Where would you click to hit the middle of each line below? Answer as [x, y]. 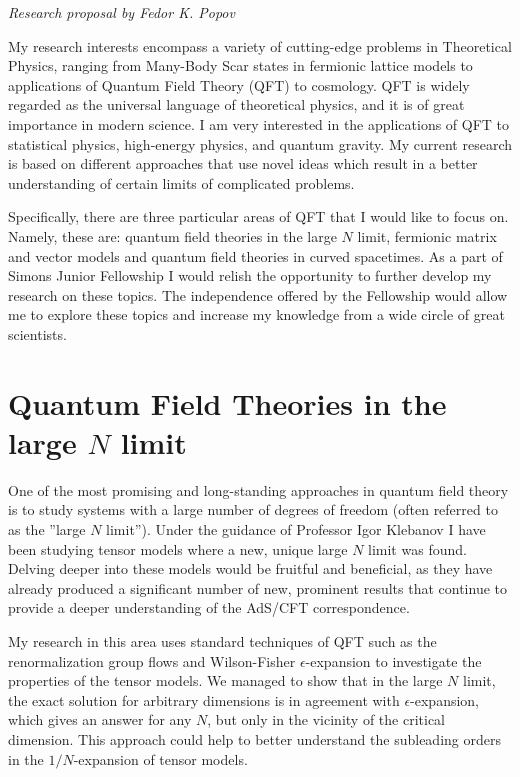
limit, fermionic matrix [427, 235]
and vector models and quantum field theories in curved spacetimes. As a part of [255, 255]
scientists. [37, 333]
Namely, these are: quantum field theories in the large [172, 235]
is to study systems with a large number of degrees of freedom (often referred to [253, 509]
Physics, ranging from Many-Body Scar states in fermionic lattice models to [240, 65]
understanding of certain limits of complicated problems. [181, 182]
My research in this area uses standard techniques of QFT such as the [222, 640]
